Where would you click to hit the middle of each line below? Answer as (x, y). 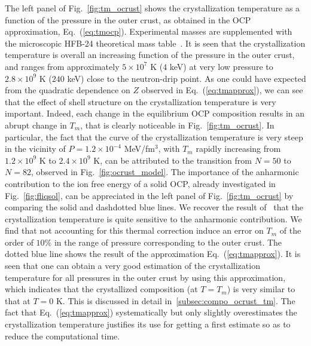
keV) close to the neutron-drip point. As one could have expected (187, 78)
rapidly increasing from (238, 148)
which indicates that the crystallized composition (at (101, 289)
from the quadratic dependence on (68, 90)
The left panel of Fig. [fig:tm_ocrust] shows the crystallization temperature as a (153, 8)
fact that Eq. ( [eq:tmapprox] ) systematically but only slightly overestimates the (151, 312)
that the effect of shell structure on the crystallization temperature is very (141, 101)
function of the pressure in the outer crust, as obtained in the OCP (128, 19)
